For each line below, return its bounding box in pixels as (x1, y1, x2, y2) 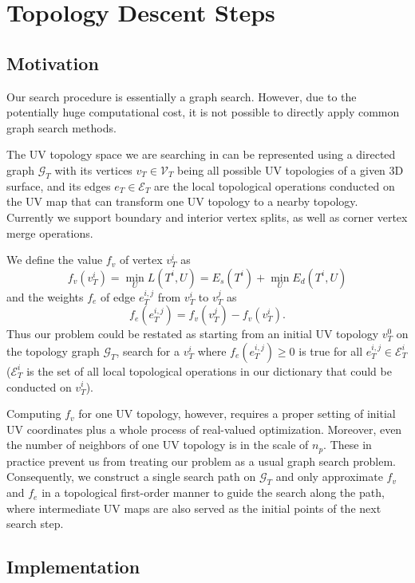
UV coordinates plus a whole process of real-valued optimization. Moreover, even (6, 420, 402, 437)
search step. (6, 515, 64, 532)
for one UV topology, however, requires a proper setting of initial (78, 405, 396, 422)
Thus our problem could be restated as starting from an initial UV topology (6, 325, 379, 342)
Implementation (6, 554, 140, 579)
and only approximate (275, 468, 383, 485)
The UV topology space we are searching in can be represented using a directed (6, 146, 396, 163)
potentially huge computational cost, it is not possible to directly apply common (6, 104, 400, 120)
